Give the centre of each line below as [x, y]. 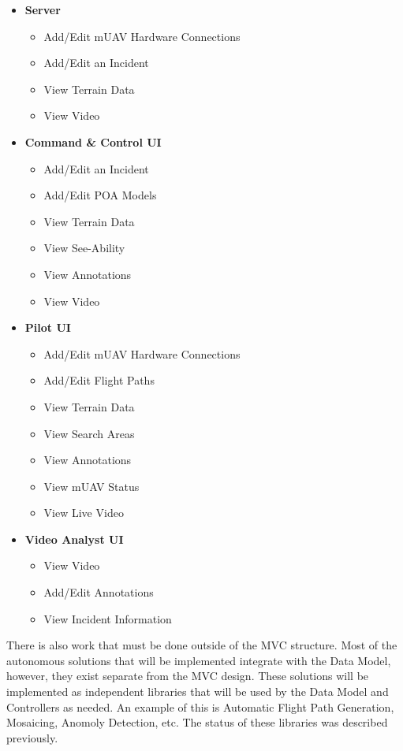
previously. [32, 737]
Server [43, 9]
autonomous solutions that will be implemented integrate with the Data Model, [199, 660]
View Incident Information [108, 618]
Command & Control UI [93, 141]
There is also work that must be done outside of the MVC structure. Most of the [202, 645]
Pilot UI [48, 327]
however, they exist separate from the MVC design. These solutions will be [188, 676]
